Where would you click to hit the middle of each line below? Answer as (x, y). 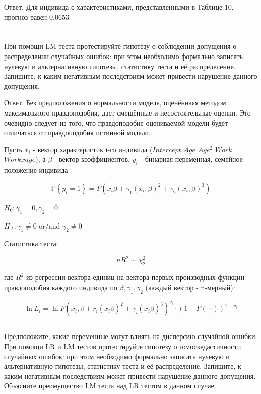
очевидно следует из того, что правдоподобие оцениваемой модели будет (116, 122)
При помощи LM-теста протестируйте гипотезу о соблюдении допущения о (120, 46)
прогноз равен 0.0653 (37, 16)
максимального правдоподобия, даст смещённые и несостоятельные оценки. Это (127, 112)
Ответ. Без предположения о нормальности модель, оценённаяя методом (115, 103)
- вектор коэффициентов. (92, 159)
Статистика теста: (31, 243)
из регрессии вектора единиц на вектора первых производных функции (135, 277)
